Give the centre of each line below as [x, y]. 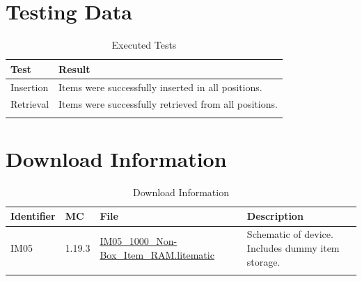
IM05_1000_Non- [139, 241]
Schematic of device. [290, 234]
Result [74, 69]
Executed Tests [144, 45]
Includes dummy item [293, 247]
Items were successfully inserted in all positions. [160, 87]
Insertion [30, 87]
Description [275, 216]
